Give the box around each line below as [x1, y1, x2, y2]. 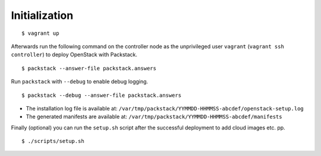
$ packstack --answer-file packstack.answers [21, 65, 157, 71]
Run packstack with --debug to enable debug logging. [11, 78, 149, 85]
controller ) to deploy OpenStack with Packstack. [11, 51, 138, 58]
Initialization [11, 9, 74, 22]
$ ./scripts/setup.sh [21, 138, 84, 145]
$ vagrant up [21, 30, 59, 37]
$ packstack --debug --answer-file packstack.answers [21, 92, 181, 99]
